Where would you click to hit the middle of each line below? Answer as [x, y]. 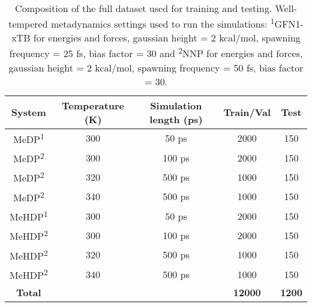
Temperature [93, 105]
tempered [28, 24]
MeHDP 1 [29, 216]
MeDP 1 [29, 138]
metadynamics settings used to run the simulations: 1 [163, 23]
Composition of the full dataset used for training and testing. [144, 8]
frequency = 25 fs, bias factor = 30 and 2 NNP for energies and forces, [156, 53]
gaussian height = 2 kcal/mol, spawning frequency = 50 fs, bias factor [156, 67]
